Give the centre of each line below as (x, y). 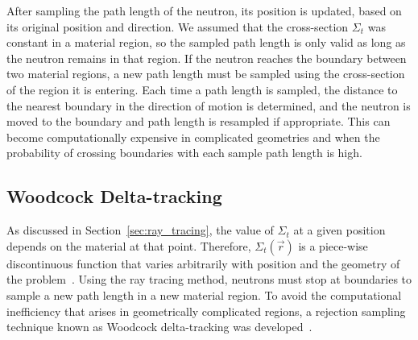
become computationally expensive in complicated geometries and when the (193, 137)
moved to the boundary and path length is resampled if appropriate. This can (199, 121)
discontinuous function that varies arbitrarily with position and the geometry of (203, 263)
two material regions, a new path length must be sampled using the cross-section (206, 74)
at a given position (339, 230)
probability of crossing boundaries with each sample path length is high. (184, 153)
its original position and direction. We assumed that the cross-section (178, 26)
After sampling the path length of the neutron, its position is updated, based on (204, 10)
